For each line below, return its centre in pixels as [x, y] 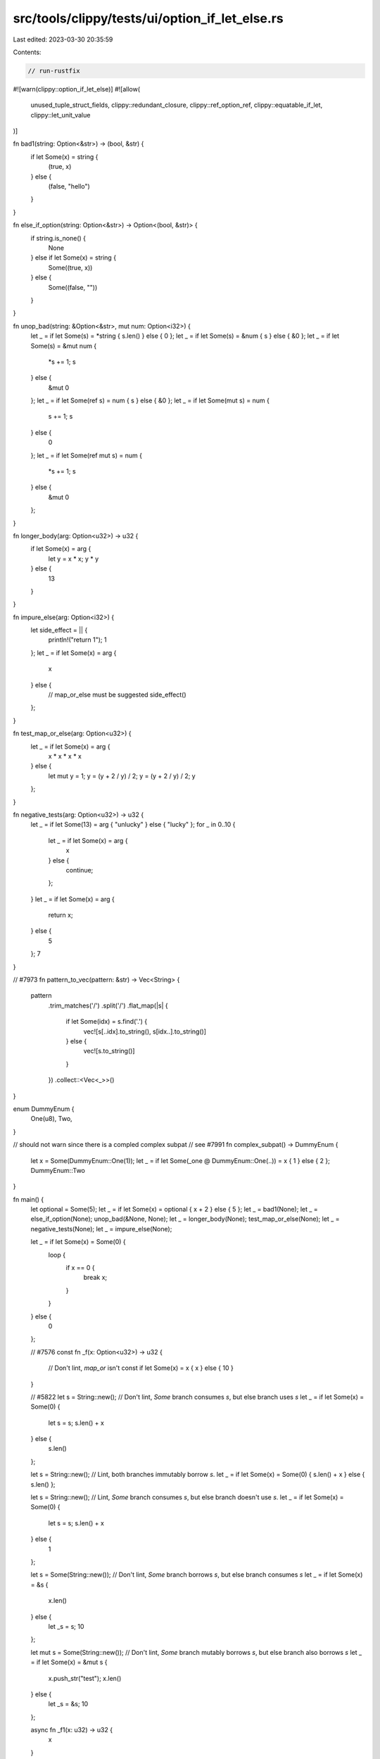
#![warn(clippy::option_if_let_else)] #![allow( [77, 89]
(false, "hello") [69, 186]
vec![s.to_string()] [109, 1051]
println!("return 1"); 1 [77, 640]
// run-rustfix [54, 71]
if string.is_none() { [58, 238]
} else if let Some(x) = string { [73, 258]
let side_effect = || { [59, 630]
